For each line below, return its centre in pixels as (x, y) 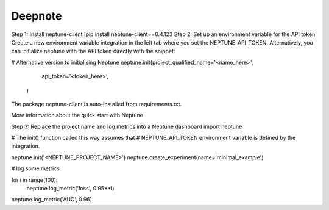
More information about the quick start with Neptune (77, 115)
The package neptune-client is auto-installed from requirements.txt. (97, 104)
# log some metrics (36, 168)
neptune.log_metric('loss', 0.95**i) (71, 189)
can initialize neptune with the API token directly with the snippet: (93, 51)
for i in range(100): (34, 179)
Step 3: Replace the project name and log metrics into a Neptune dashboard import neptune (127, 126)
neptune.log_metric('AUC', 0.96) (52, 200)
